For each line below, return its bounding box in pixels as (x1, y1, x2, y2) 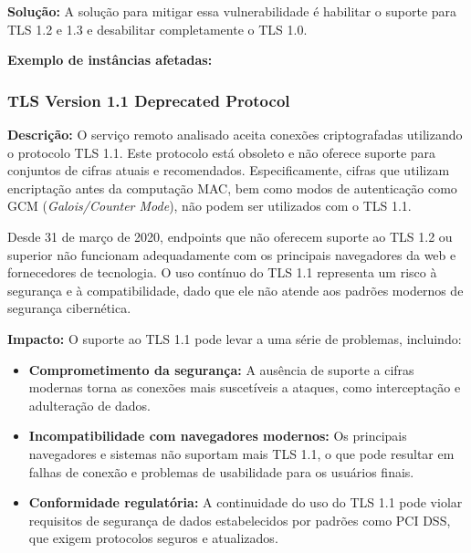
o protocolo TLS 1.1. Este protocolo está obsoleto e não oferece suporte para (7, 142, 436, 162)
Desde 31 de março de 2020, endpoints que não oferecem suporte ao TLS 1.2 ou (7, 226, 453, 245)
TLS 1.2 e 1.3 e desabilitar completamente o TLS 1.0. (7, 19, 308, 38)
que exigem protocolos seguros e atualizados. (28, 528, 278, 548)
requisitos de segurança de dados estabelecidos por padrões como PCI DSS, (28, 510, 451, 529)
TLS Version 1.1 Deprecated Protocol (7, 89, 290, 111)
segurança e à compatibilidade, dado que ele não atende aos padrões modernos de (7, 280, 464, 299)
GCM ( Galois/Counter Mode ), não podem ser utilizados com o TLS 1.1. (7, 196, 412, 215)
